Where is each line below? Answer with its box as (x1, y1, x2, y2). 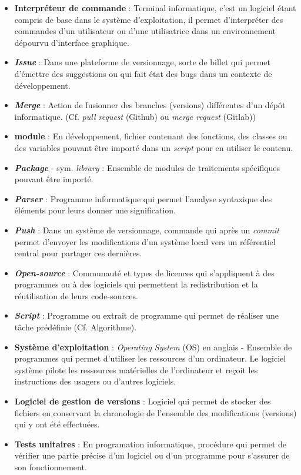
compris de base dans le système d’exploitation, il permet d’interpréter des (14, 13, 283, 25)
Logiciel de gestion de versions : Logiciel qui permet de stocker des (14, 395, 271, 407)
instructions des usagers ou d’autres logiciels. (14, 375, 176, 387)
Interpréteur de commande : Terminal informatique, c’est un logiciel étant (14, 2, 296, 14)
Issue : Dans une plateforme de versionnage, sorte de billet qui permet (14, 56, 270, 68)
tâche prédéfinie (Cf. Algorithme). (14, 321, 137, 333)
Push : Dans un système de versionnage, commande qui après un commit (14, 223, 279, 236)
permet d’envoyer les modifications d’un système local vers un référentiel (14, 235, 276, 247)
